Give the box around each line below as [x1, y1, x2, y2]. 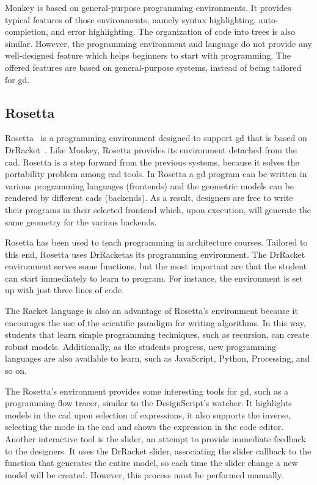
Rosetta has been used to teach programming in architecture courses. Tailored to [5, 236, 308, 249]
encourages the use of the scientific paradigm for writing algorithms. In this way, [5, 316, 306, 329]
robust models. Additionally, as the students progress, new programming [5, 340, 277, 352]
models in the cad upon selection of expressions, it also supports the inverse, [5, 408, 291, 421]
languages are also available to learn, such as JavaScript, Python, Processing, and [5, 352, 310, 365]
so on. [5, 364, 27, 377]
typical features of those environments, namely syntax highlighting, [5, 13, 257, 26]
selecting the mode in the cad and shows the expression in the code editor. [5, 420, 284, 433]
